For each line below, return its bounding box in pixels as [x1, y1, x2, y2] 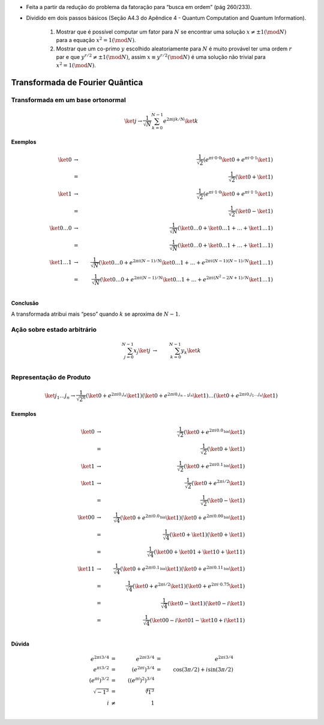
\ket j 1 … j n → [44, 393, 76, 401]
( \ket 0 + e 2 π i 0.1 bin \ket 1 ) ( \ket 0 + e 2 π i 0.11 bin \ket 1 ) [120, 564, 245, 572]
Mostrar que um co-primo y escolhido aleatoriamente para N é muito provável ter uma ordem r [56, 45, 292, 52]
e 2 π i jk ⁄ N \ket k [163, 117, 199, 124]
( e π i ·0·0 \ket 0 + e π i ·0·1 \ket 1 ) [203, 155, 273, 163]
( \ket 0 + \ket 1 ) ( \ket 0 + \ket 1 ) [169, 531, 245, 538]
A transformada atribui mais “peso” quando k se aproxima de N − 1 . [11, 310, 181, 317]
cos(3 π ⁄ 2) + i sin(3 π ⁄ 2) [173, 666, 233, 673]
